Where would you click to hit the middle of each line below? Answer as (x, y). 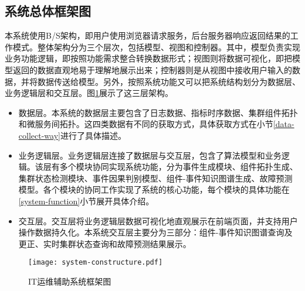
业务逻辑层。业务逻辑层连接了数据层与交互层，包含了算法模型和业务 (150, 155)
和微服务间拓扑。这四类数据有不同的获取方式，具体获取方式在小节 (146, 124)
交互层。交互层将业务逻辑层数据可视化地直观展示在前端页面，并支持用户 (158, 220)
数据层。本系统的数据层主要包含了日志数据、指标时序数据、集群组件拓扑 (158, 112)
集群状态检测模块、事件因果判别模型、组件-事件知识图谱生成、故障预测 (155, 178)
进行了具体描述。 (93, 135)
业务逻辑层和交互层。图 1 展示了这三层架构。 (89, 93)
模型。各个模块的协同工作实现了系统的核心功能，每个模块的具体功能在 (154, 189)
